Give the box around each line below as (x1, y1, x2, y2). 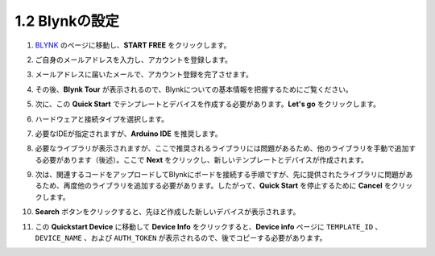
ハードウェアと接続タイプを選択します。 (35, 114, 169, 124)
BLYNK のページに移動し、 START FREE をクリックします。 (35, 40, 231, 50)
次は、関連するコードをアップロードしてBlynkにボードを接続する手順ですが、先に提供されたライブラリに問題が (35, 170, 406, 180)
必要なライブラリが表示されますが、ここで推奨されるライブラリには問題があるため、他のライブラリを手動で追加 (35, 143, 409, 153)
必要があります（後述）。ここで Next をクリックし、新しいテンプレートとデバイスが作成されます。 (41, 155, 368, 164)
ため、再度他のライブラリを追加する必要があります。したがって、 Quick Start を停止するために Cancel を (41, 181, 392, 191)
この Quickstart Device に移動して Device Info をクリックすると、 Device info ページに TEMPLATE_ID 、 (35, 221, 383, 231)
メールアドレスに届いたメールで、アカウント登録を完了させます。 (35, 69, 254, 80)
